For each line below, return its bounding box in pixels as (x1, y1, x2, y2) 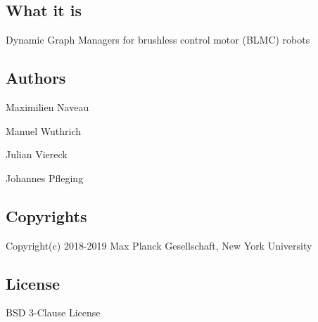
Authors (6, 67, 66, 89)
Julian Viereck (6, 147, 68, 162)
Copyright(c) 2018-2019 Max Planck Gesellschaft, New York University (6, 238, 312, 252)
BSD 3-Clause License (6, 305, 101, 320)
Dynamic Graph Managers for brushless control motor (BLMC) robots (6, 32, 310, 47)
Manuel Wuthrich (6, 123, 82, 138)
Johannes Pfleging (6, 170, 84, 185)
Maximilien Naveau (6, 100, 89, 114)
